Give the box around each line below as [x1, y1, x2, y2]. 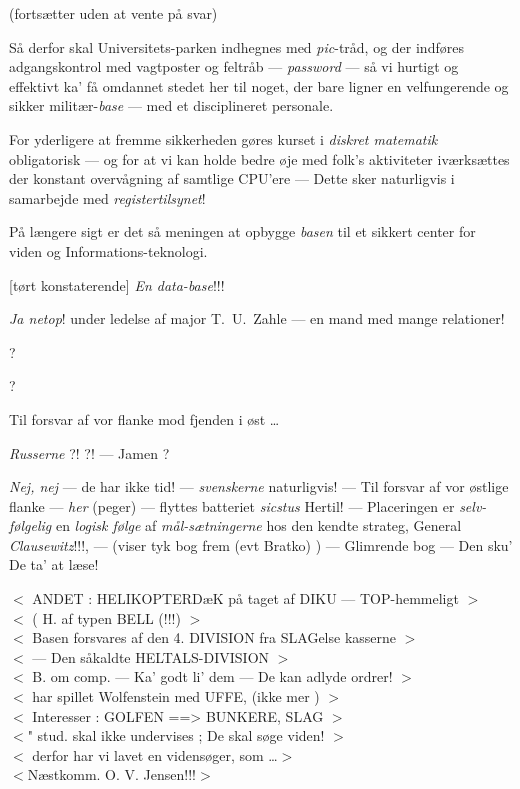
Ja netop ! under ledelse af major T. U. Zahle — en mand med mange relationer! [9, 308, 505, 329]
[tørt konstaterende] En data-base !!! [9, 274, 225, 295]
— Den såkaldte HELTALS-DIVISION [32, 646, 270, 667]
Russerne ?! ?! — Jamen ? [9, 442, 170, 463]
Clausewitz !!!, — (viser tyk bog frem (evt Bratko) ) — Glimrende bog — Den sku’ [9, 534, 513, 555]
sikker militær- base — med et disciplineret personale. [9, 95, 334, 116]
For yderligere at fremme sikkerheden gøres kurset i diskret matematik [9, 128, 438, 149]
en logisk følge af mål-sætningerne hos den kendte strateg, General [55, 515, 462, 536]
